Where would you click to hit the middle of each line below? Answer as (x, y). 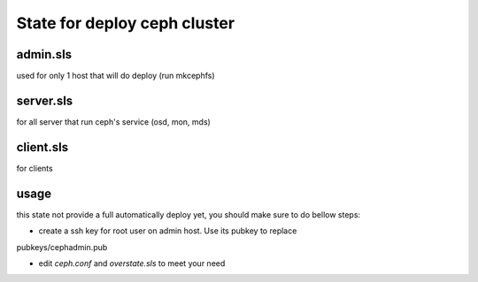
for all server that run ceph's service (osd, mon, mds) (114, 122)
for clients (35, 168)
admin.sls (44, 54)
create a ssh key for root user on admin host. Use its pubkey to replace (168, 231)
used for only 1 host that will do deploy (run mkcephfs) (116, 76)
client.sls (42, 147)
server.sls (45, 100)
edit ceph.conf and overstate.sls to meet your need (132, 263)
